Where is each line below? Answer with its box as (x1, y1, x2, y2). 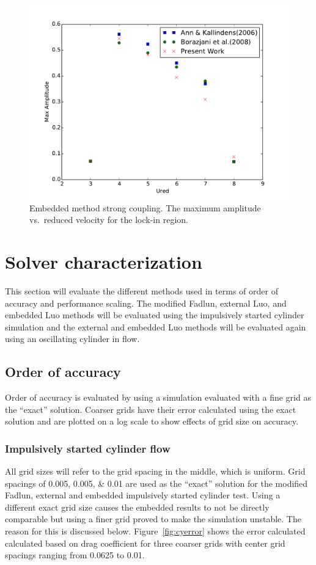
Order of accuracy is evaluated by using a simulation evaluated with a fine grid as (5, 391, 311, 404)
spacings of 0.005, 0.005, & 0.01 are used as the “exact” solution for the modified (5, 476, 308, 489)
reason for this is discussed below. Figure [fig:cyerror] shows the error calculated (5, 525, 306, 538)
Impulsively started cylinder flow (5, 440, 171, 456)
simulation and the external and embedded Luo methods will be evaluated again (5, 320, 306, 333)
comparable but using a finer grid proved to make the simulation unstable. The (5, 512, 301, 525)
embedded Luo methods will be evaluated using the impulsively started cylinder (5, 308, 304, 321)
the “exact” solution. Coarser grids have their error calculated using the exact (5, 403, 296, 415)
